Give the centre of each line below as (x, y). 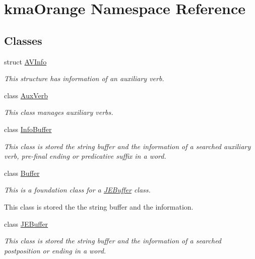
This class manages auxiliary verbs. (59, 112)
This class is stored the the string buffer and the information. (99, 206)
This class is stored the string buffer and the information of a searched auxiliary (127, 146)
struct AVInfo (25, 61)
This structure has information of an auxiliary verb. (84, 78)
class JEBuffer (26, 223)
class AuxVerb (26, 95)
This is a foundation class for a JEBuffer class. (77, 190)
